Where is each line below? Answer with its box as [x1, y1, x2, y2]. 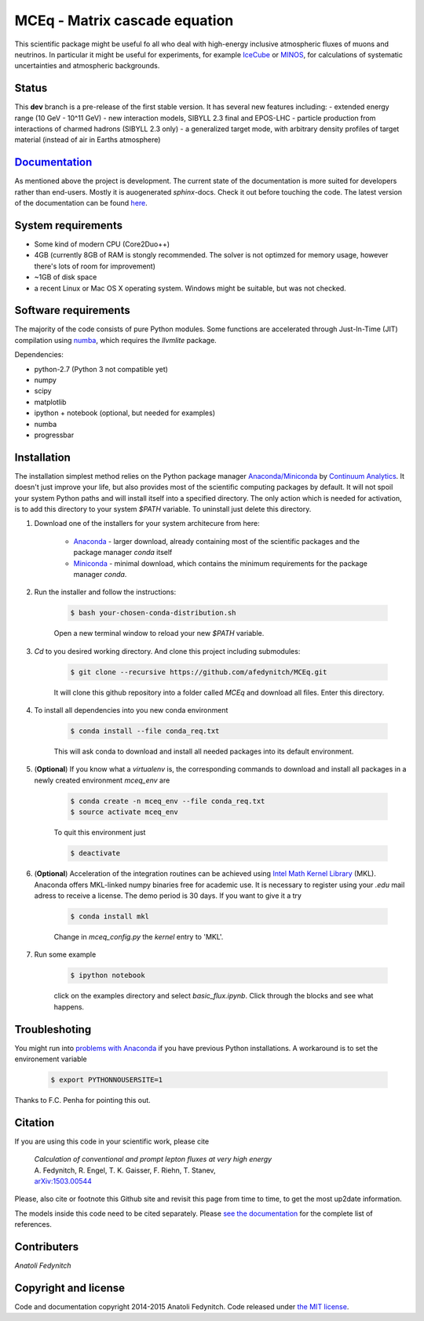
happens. [53, 1002, 85, 1012]
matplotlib [34, 397, 67, 407]
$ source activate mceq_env [70, 808, 178, 816]
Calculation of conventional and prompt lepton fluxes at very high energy [34, 1155, 272, 1164]
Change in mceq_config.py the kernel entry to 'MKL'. [53, 932, 224, 941]
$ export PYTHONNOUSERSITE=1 [50, 1075, 163, 1084]
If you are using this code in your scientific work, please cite [14, 1137, 210, 1146]
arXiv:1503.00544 [34, 1177, 92, 1186]
